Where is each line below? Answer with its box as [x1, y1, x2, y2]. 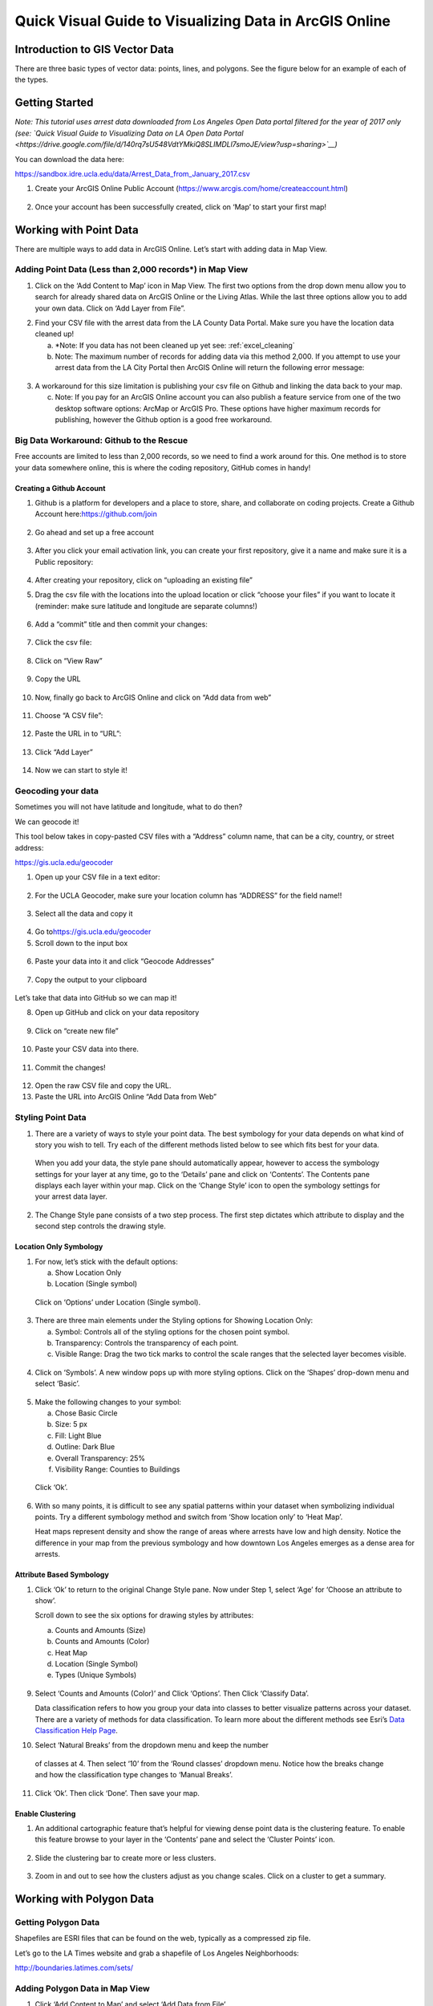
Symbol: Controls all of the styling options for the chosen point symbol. [55, 1326, 290, 1336]
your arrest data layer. [34, 1192, 108, 1201]
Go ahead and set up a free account [34, 527, 154, 537]
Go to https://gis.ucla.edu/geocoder [34, 927, 152, 936]
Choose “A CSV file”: [34, 711, 103, 721]
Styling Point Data [14, 1112, 87, 1123]
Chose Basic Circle [55, 1408, 118, 1418]
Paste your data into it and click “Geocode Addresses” [34, 956, 215, 966]
